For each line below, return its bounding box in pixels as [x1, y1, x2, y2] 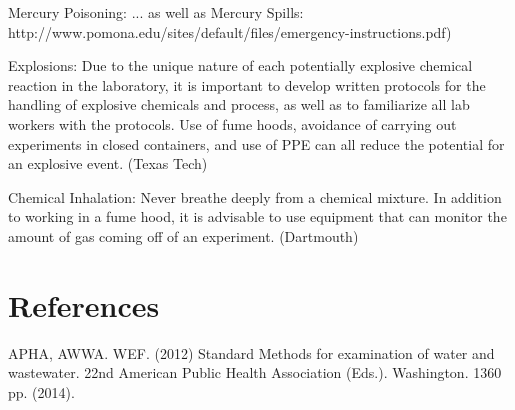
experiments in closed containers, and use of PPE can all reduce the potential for [8, 133, 505, 154]
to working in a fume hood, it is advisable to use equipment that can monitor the [8, 206, 507, 227]
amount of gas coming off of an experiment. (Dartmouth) [8, 225, 359, 246]
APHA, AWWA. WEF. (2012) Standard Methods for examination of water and [8, 342, 495, 363]
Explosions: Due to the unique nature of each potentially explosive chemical [8, 55, 473, 76]
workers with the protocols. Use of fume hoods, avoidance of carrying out [8, 113, 457, 134]
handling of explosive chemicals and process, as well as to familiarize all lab [8, 94, 470, 115]
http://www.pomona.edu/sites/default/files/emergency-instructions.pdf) [8, 21, 452, 42]
